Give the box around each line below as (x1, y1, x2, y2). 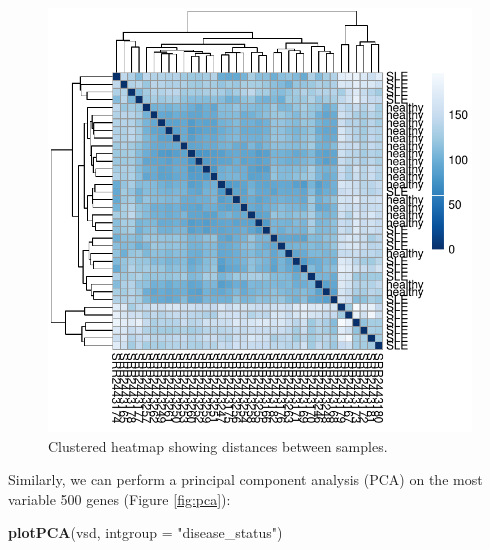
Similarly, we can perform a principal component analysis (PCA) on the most (8, 469, 483, 490)
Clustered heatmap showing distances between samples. (48, 435, 388, 456)
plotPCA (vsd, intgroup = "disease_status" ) (8, 522, 283, 543)
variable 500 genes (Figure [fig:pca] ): (8, 488, 231, 509)
